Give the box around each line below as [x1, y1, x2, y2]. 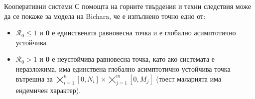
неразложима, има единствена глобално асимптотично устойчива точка [15, 63, 231, 74]
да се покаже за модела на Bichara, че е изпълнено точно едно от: [4, 10, 206, 21]
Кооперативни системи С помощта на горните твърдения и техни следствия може [4, 1, 252, 11]
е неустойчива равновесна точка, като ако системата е [52, 54, 215, 64]
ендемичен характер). [15, 85, 81, 96]
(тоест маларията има [156, 73, 222, 84]
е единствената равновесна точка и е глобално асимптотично [52, 27, 236, 38]
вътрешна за [15, 73, 53, 84]
